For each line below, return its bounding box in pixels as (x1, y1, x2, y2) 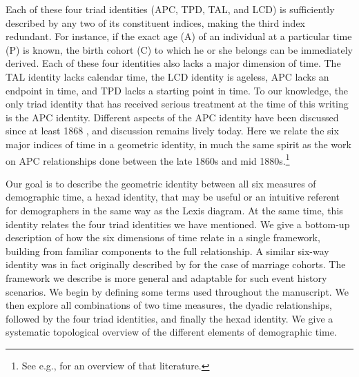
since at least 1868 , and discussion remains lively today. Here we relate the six (6, 123, 339, 138)
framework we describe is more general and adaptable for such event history (6, 270, 327, 285)
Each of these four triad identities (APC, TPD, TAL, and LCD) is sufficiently (6, 2, 335, 16)
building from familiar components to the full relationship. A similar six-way (6, 243, 329, 258)
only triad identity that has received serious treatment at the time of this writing (6, 96, 349, 111)
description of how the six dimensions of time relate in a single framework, (6, 230, 320, 245)
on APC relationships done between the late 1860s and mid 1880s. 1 (6, 151, 290, 167)
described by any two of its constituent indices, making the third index (6, 15, 306, 30)
